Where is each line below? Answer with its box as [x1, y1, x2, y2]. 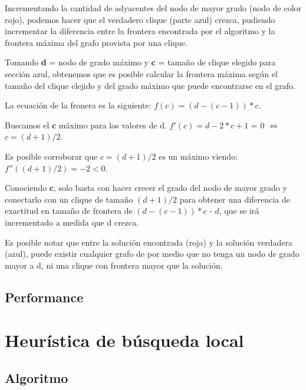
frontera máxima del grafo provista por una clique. [5, 36, 187, 48]
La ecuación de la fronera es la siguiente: [5, 99, 152, 111]
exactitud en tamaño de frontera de [5, 204, 133, 217]
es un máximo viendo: [159, 150, 238, 162]
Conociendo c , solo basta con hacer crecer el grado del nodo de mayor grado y [5, 181, 287, 194]
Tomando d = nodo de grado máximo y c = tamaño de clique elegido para [5, 56, 276, 68]
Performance [5, 287, 84, 306]
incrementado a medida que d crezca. [5, 216, 139, 228]
